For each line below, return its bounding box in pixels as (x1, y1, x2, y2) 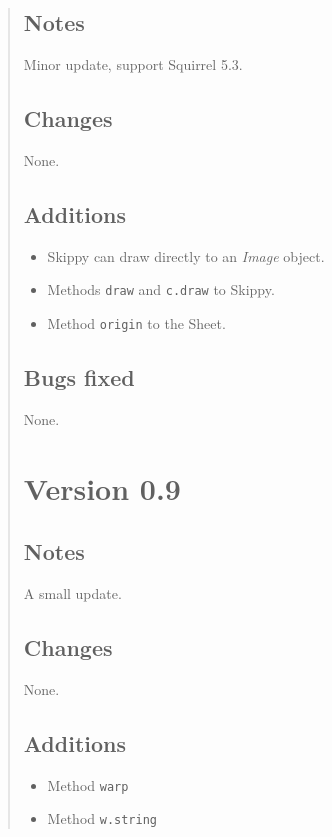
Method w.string (47, 808, 157, 829)
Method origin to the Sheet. (47, 313, 226, 334)
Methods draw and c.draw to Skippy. (47, 279, 275, 300)
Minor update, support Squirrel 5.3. (23, 54, 243, 75)
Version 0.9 (23, 467, 181, 508)
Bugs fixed (23, 362, 135, 393)
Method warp (47, 774, 129, 795)
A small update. (23, 583, 122, 604)
